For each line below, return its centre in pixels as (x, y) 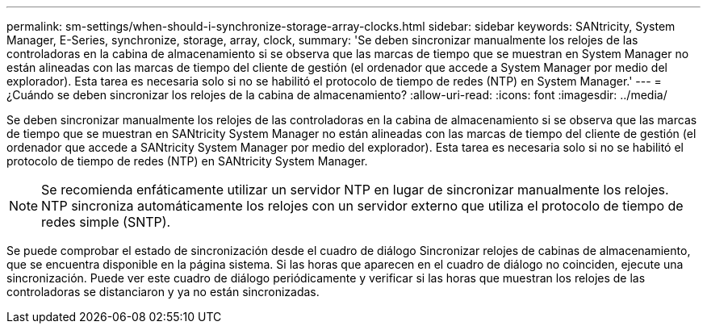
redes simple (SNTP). (106, 222)
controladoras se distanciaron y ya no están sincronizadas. (163, 292)
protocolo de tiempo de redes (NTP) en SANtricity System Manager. (187, 161)
